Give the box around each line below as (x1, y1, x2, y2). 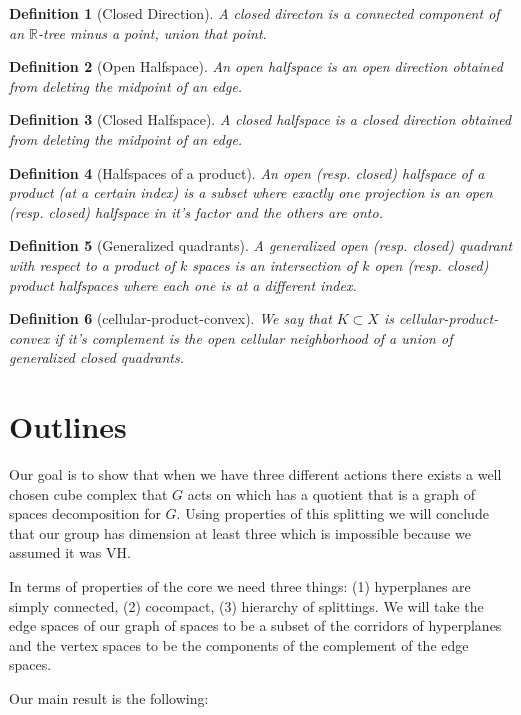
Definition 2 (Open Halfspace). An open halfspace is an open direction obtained (9, 56, 503, 77)
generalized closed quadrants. (9, 347, 184, 368)
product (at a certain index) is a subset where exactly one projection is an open (9, 182, 493, 203)
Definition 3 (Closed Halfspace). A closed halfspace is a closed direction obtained (9, 109, 512, 130)
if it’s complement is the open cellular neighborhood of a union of (54, 327, 453, 348)
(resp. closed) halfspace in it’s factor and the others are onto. (9, 201, 383, 222)
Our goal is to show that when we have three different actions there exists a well (9, 464, 502, 485)
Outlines (9, 406, 127, 447)
